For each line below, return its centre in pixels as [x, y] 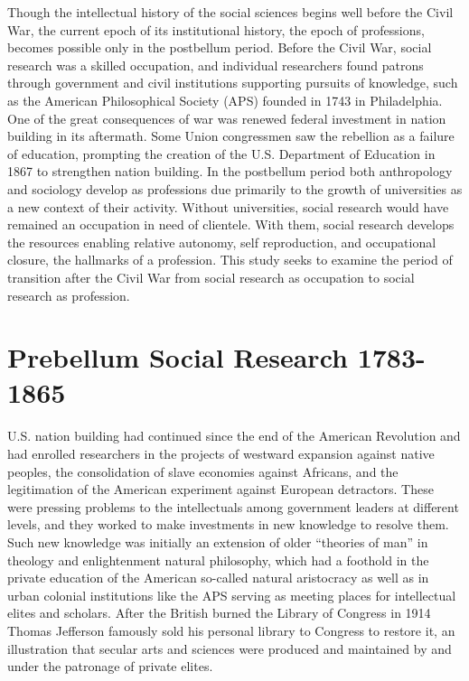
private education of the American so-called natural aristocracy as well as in [218, 578]
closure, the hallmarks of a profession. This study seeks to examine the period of [230, 260]
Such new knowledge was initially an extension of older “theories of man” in [218, 541]
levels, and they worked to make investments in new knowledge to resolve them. [228, 524]
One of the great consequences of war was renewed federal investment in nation [227, 118]
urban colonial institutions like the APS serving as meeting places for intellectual [232, 595]
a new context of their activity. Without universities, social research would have [228, 206]
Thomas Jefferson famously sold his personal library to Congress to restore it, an [231, 630]
